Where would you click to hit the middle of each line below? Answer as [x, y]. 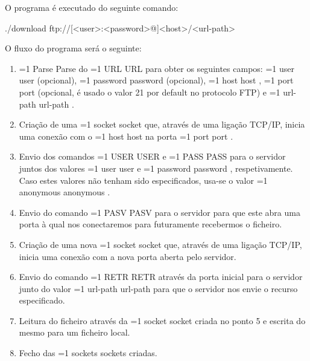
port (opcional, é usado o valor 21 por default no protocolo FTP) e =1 [150, 92]
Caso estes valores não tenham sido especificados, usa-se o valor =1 [143, 180]
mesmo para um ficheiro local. [74, 332]
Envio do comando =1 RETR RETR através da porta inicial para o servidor [161, 277]
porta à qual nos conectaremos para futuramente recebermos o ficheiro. [150, 224]
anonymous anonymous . [65, 192]
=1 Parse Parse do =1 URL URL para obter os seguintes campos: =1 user [157, 68]
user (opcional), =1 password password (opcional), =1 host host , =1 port [156, 80]
